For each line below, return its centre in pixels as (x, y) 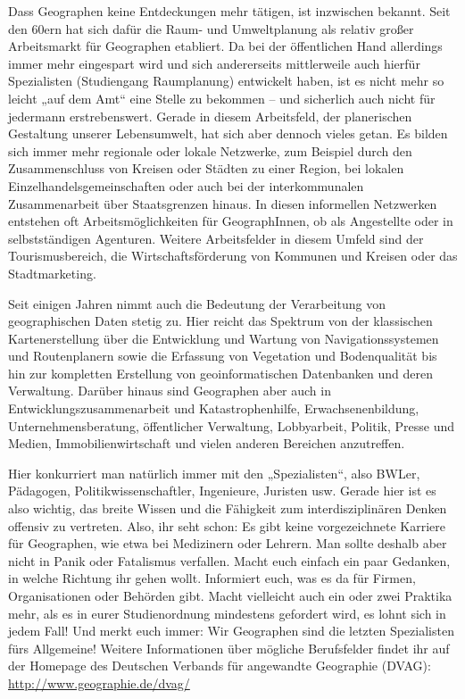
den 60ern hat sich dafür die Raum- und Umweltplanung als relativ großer (211, 28)
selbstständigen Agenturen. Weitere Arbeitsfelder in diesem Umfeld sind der (216, 238)
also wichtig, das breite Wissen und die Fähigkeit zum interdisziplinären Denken (228, 508)
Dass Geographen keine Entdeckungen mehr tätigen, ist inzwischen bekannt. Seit (229, 11)
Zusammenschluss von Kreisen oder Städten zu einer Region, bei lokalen (206, 168)
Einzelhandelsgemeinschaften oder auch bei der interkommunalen (186, 185)
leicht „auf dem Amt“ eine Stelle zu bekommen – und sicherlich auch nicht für (222, 98)
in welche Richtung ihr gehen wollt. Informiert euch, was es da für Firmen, (212, 578)
